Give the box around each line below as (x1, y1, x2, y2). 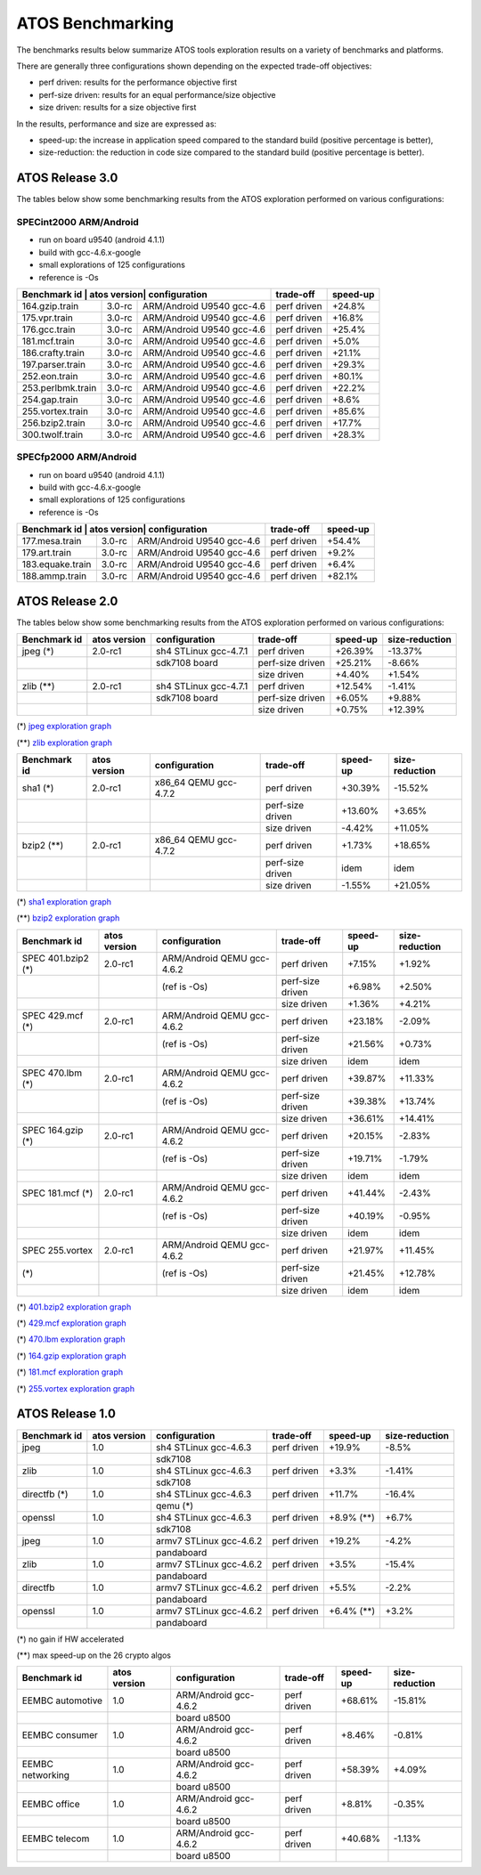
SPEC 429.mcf (21, 1009, 84, 1021)
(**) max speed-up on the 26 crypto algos (16, 1650, 172, 1660)
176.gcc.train (21, 323, 76, 336)
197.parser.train (21, 358, 86, 370)
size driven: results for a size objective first (38, 102, 197, 113)
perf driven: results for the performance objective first (38, 77, 238, 88)
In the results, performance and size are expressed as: (16, 118, 217, 129)
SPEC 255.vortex (21, 1244, 94, 1256)
